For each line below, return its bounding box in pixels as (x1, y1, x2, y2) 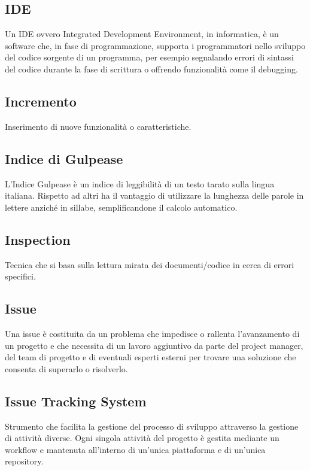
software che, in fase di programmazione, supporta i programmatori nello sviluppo (5, 39, 306, 51)
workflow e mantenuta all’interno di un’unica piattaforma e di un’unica (5, 443, 266, 455)
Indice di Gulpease (5, 149, 123, 168)
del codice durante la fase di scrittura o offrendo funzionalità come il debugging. (5, 62, 298, 75)
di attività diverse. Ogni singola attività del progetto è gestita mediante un (5, 432, 279, 444)
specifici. (5, 270, 36, 282)
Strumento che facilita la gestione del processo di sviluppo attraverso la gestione (5, 420, 299, 432)
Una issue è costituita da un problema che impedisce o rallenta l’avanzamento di (5, 327, 300, 339)
